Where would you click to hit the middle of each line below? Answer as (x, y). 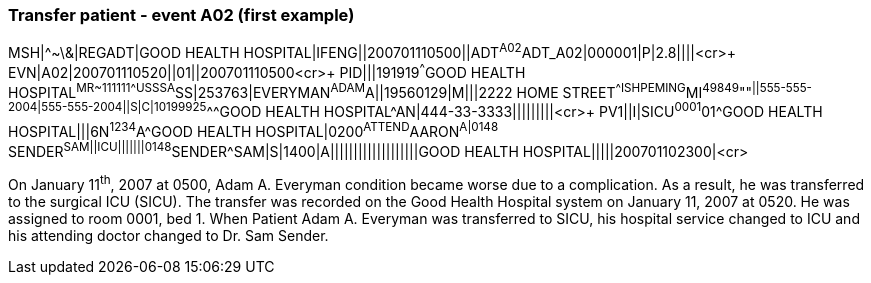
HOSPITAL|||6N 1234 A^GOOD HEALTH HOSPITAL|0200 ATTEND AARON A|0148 (253, 130)
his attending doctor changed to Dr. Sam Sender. (168, 235)
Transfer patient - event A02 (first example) (181, 15)
